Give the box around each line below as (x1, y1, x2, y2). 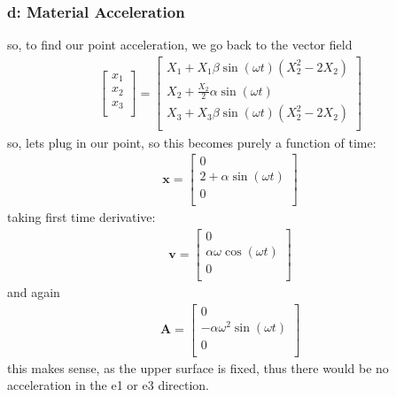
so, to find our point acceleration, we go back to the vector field (7, 35, 353, 54)
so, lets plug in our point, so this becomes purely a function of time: (7, 133, 377, 151)
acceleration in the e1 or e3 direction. (7, 376, 209, 394)
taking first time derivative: (7, 208, 156, 226)
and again (7, 283, 60, 302)
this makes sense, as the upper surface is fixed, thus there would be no (7, 358, 389, 377)
